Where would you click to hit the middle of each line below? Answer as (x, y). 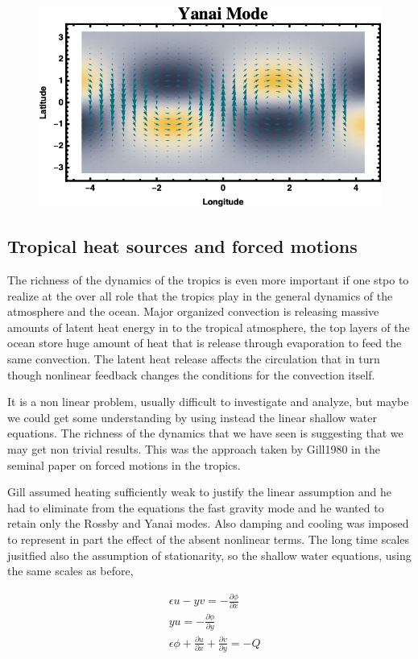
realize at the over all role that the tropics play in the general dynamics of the (200, 295)
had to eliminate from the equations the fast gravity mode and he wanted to (196, 507)
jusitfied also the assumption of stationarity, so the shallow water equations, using (209, 555)
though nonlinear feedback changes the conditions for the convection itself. (191, 374)
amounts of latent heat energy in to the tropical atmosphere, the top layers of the (209, 327)
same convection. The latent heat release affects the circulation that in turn (194, 359)
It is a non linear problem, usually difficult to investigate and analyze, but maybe (208, 402)
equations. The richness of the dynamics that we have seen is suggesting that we (205, 433)
